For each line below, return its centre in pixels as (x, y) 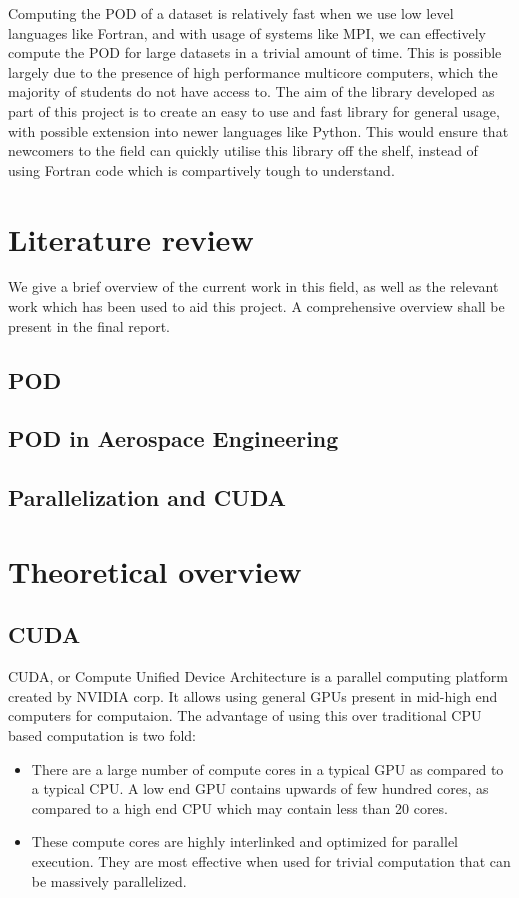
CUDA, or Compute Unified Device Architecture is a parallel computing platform (258, 676)
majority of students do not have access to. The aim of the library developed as (251, 91)
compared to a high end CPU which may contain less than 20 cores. (239, 807)
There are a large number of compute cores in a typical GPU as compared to (267, 768)
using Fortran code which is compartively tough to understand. (201, 169)
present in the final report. (89, 325)
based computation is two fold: (102, 734)
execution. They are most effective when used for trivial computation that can (271, 860)
